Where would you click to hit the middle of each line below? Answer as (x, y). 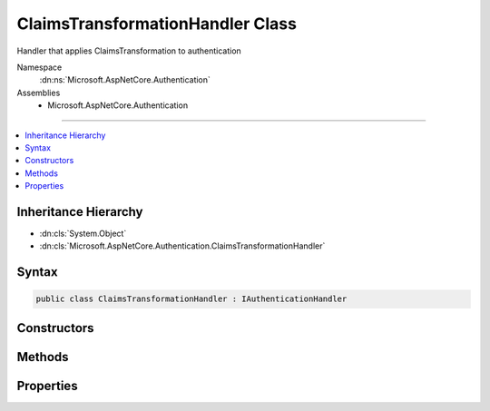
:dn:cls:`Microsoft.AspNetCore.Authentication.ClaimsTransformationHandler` (182, 246)
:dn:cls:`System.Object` (83, 233)
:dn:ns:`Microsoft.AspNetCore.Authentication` (125, 80)
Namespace (39, 67)
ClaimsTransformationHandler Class (157, 24)
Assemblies (39, 93)
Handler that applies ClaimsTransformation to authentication (129, 51)
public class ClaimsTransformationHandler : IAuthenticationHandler (191, 299)
